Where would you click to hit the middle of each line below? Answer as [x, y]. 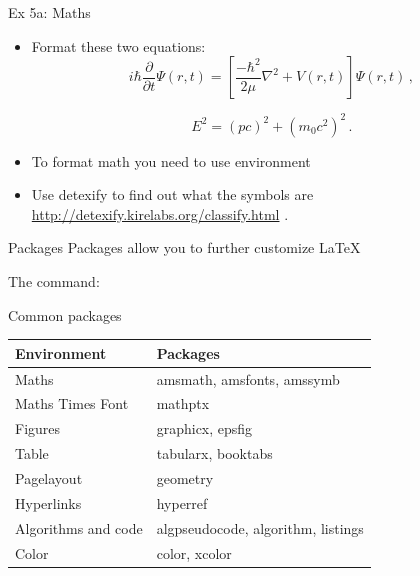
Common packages [65, 314]
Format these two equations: [118, 45]
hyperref [182, 502]
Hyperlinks [48, 502]
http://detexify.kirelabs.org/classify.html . [160, 213]
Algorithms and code [79, 527]
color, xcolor [194, 552]
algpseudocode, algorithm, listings [260, 527]
